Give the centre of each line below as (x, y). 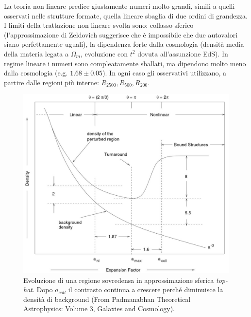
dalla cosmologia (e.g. (36, 73)
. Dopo (42, 289)
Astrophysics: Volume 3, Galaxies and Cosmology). (99, 308)
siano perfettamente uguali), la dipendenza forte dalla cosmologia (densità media (124, 44)
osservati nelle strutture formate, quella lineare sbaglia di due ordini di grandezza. (126, 15)
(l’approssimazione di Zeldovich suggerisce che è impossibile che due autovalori (121, 34)
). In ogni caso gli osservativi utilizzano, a (165, 73)
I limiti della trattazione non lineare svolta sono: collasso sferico (99, 25)
